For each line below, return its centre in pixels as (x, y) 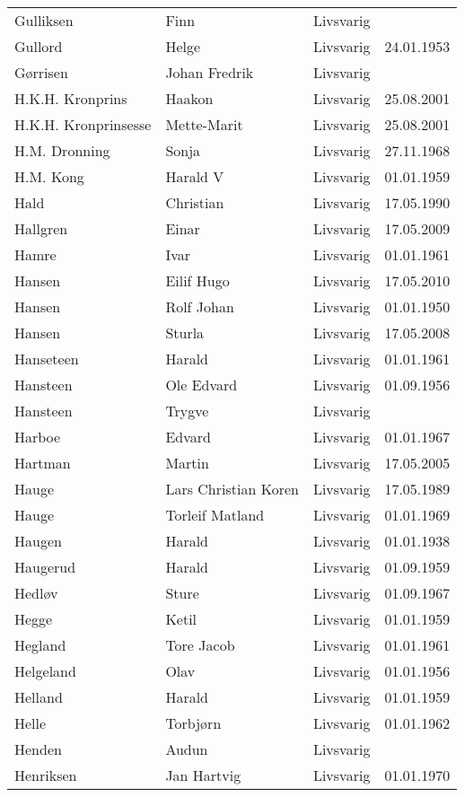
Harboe (38, 437)
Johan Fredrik (210, 72)
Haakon (189, 98)
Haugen (38, 541)
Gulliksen (44, 20)
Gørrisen (41, 72)
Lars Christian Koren (232, 489)
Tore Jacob (200, 645)
